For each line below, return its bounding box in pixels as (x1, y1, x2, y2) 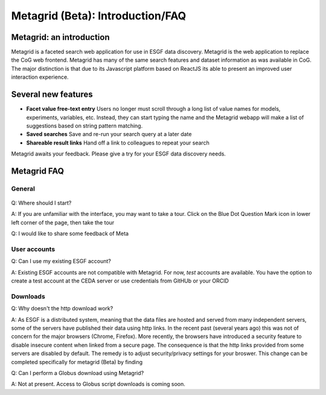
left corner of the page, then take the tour (11, 218, 115, 226)
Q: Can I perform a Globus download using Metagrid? (11, 370, 144, 377)
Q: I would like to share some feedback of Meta (11, 230, 129, 237)
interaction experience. (11, 73, 69, 81)
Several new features (11, 90, 93, 100)
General (11, 184, 36, 193)
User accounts (11, 245, 56, 253)
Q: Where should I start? (11, 200, 72, 207)
